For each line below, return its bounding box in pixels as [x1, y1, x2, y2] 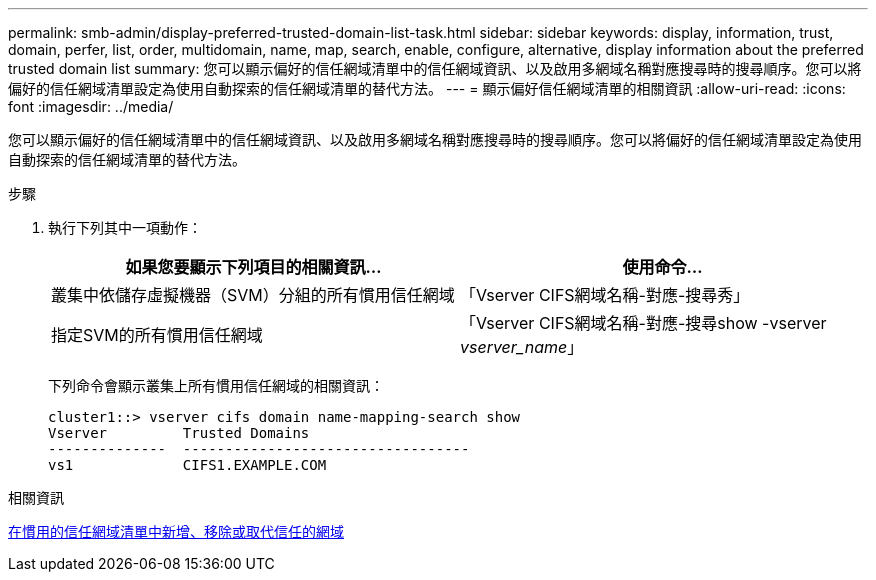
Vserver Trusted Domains [48, 425, 310, 441]
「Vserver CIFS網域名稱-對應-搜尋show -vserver [460, 313, 827, 333]
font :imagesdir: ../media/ [8, 98, 174, 115]
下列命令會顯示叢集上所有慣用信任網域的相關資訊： [48, 377, 384, 394]
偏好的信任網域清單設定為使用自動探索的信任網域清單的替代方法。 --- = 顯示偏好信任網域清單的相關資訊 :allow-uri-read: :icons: [8, 80, 846, 97]
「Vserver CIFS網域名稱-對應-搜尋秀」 [460, 285, 750, 305]
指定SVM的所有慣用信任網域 [51, 325, 263, 345]
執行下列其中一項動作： [48, 219, 202, 236]
